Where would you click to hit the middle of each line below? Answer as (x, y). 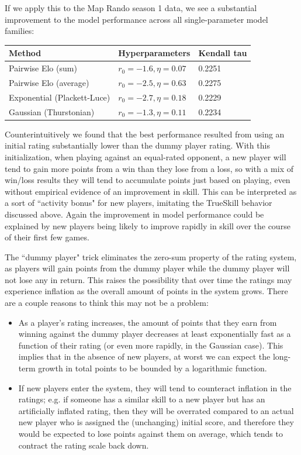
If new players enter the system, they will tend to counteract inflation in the (155, 387)
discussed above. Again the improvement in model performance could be (134, 214)
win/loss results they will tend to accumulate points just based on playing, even (148, 180)
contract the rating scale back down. (84, 445)
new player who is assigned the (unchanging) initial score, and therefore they (156, 422)
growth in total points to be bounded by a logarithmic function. (153, 368)
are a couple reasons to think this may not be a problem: (107, 303)
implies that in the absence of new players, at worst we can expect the (144, 356)
